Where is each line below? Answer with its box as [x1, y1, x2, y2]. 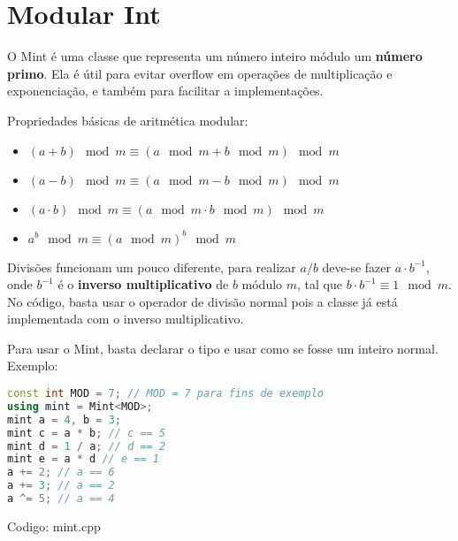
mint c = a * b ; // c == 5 [7, 426, 166, 439]
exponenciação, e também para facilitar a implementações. [7, 81, 324, 100]
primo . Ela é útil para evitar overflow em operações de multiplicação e [7, 64, 393, 82]
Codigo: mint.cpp [7, 516, 101, 535]
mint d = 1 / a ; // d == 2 [7, 439, 166, 453]
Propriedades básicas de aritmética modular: [7, 110, 248, 129]
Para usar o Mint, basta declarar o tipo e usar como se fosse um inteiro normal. [7, 339, 439, 357]
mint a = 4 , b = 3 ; [7, 413, 121, 426]
